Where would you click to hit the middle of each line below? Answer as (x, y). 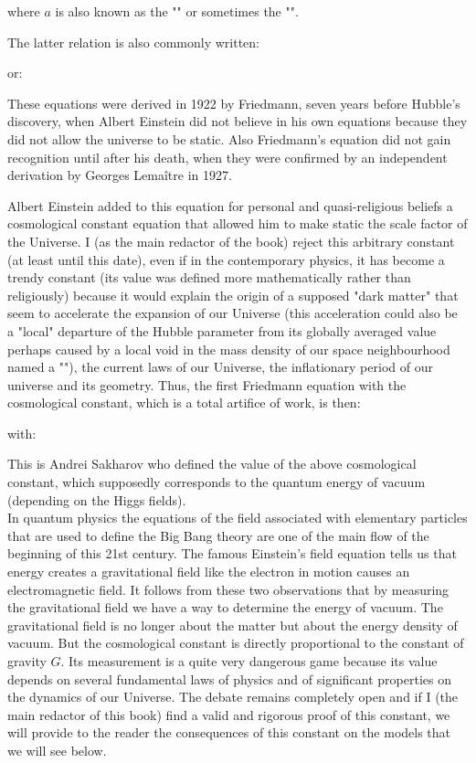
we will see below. (57, 750)
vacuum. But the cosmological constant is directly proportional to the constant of (236, 643)
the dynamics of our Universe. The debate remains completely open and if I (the (233, 697)
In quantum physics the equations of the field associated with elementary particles (238, 518)
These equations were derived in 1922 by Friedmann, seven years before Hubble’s (234, 103)
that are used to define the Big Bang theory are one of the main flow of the (218, 535)
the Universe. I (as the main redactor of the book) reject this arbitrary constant (231, 241)
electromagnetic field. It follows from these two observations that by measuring (228, 589)
